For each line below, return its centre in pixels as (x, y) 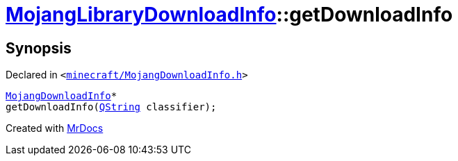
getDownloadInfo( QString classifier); (111, 107)
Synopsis (39, 48)
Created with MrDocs (55, 128)
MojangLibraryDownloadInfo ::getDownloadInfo (229, 15)
